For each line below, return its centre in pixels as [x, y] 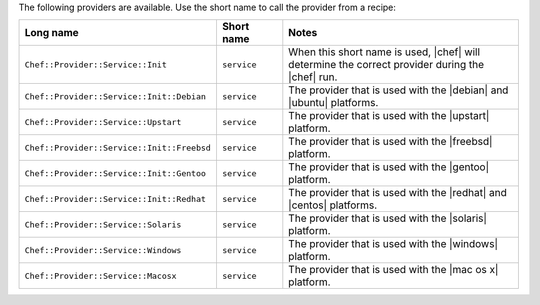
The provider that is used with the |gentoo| [389, 167]
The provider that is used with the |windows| [393, 244]
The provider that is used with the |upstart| [389, 116]
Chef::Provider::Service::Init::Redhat [115, 198]
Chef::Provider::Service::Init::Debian [115, 96]
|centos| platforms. [333, 205]
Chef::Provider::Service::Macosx [100, 275]
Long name [51, 33]
